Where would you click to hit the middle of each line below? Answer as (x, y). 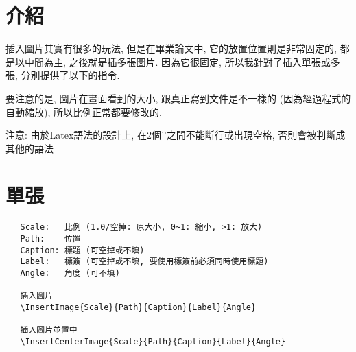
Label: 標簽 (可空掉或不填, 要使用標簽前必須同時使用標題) (144, 262)
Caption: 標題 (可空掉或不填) (82, 250)
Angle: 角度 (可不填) (70, 273)
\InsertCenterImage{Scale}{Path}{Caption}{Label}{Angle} (153, 341)
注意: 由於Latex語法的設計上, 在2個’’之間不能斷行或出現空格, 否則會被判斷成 (176, 135)
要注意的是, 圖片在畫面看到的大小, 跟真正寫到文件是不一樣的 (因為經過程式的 (178, 98)
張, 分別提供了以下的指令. (63, 75)
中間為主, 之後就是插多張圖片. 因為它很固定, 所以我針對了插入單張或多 (182, 61)
